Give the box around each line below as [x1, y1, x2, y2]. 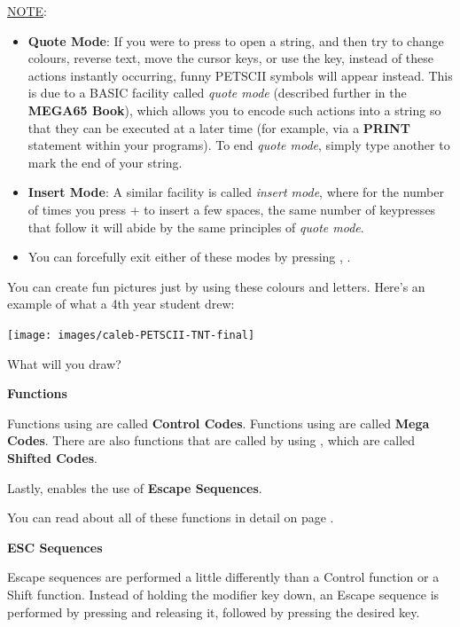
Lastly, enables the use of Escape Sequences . [7, 478, 262, 497]
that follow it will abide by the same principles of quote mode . [27, 217, 364, 236]
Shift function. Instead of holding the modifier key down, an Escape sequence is [7, 584, 440, 603]
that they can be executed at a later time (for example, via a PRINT [27, 118, 410, 137]
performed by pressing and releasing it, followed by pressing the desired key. [7, 602, 420, 621]
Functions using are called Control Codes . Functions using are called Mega [7, 413, 430, 432]
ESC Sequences [7, 537, 103, 556]
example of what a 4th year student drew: [7, 294, 235, 313]
